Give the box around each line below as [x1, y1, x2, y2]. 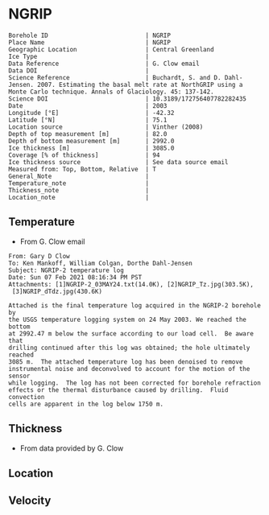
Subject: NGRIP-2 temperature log [8, 266, 125, 274]
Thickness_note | [8, 186, 150, 194]
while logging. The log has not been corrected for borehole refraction [8, 379, 262, 387]
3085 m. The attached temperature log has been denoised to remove [8, 357, 243, 366]
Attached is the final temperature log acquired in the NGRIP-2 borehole [8, 301, 262, 310]
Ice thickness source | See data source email [8, 158, 229, 166]
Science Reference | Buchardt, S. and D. [8, 73, 221, 81]
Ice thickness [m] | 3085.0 [8, 144, 175, 152]
